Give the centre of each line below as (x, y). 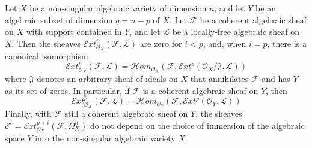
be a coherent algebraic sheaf (253, 19)
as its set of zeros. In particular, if (67, 90)
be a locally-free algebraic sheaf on (236, 31)
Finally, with (28, 113)
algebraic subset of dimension (59, 19)
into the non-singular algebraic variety (105, 138)
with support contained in (74, 31)
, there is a (287, 43)
